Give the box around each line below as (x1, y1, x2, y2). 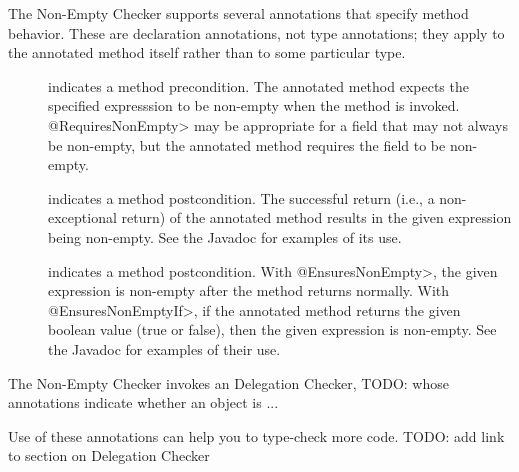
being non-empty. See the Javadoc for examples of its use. (48, 226, 402, 247)
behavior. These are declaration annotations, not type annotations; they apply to (8, 22, 505, 43)
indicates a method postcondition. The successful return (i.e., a (48, 187, 435, 208)
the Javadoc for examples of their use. (48, 338, 281, 359)
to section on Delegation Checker (8, 445, 210, 466)
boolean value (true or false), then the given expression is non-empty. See (48, 319, 497, 340)
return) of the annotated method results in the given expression (121, 207, 512, 228)
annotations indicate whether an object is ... (8, 392, 279, 413)
